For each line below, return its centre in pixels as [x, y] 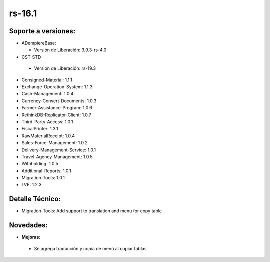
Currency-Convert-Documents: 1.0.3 [59, 101]
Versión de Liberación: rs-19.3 [65, 68]
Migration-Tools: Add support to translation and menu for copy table [92, 211]
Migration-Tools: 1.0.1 [43, 178]
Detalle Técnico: [35, 199]
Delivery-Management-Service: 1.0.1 [59, 150]
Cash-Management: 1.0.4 [48, 94]
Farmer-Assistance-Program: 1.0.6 [57, 108]
